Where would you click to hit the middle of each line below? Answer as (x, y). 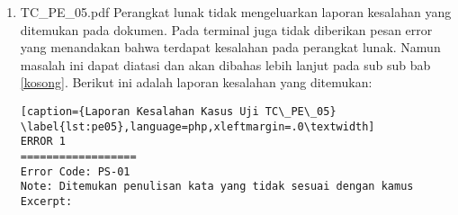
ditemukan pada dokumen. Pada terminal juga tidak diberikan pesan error (226, 29)
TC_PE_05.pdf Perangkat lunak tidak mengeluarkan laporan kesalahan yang (236, 12)
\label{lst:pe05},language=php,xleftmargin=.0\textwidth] (198, 126)
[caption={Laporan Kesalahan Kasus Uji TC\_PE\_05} (178, 111)
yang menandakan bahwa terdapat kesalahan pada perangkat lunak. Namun (230, 47)
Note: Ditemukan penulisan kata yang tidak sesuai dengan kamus (217, 187)
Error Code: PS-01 (75, 171)
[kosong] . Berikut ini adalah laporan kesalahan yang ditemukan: (196, 82)
